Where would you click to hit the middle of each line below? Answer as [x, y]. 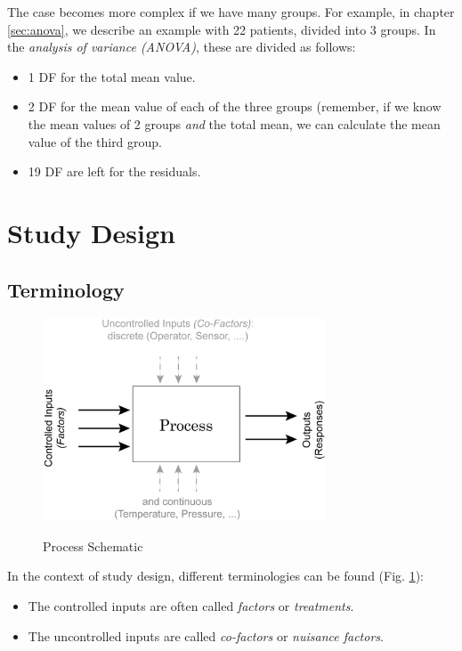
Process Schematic [93, 545]
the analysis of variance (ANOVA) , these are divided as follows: [182, 47]
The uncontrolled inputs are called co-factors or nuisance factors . [206, 635]
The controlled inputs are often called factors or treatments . [191, 606]
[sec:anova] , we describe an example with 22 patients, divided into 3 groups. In [222, 29]
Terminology [66, 289]
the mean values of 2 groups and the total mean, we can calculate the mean [234, 123]
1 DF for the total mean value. [112, 76]
